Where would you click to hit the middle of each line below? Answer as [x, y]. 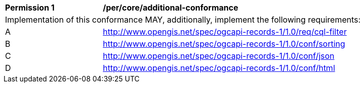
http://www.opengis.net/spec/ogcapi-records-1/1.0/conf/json [219, 56]
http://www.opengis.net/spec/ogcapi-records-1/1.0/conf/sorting [224, 44]
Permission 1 [30, 8]
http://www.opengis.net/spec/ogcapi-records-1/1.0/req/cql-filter [225, 32]
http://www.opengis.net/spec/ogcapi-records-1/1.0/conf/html [219, 68]
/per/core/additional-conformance [171, 8]
